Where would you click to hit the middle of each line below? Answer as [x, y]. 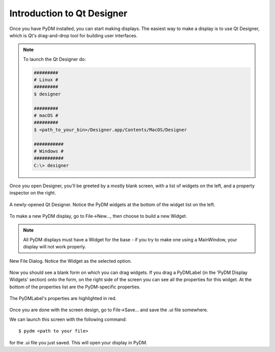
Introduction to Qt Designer [68, 13]
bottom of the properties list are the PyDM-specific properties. [75, 287]
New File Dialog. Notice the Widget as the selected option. [71, 261]
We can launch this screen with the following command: [68, 319]
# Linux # [46, 80]
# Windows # [49, 151]
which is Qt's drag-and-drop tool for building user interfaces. [73, 35]
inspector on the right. [33, 193]
